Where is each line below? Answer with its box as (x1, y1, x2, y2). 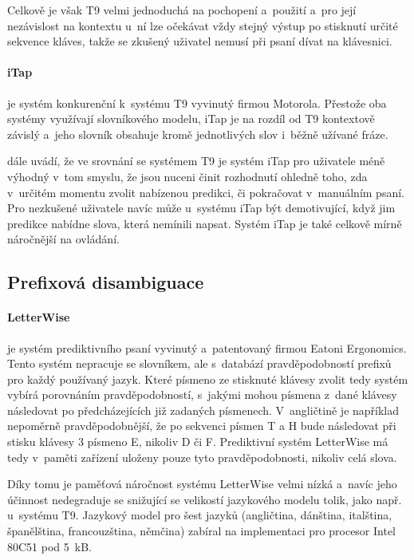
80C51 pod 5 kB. (7, 538, 92, 554)
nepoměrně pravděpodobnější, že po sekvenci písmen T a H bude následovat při (7, 417, 396, 434)
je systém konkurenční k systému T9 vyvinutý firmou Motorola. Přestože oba (7, 94, 387, 111)
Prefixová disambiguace (7, 270, 204, 294)
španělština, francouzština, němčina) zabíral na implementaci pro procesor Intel (7, 523, 396, 539)
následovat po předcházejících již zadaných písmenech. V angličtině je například (7, 401, 400, 418)
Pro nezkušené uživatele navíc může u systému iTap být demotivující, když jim (7, 199, 396, 216)
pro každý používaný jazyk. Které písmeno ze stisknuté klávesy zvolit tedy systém (7, 370, 408, 387)
